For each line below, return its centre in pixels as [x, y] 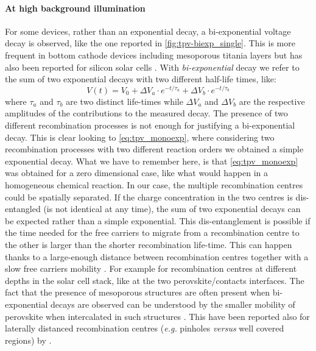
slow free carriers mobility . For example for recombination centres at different [151, 268]
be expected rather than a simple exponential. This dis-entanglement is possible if [158, 220]
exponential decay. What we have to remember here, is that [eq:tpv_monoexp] [152, 161]
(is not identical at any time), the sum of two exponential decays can [172, 209]
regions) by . [28, 340]
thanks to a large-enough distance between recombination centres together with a [157, 256]
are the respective [272, 101]
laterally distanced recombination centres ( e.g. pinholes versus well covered [145, 328]
